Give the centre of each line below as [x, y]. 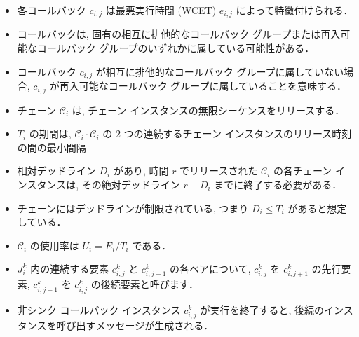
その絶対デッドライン [131, 184]
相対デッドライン [56, 171]
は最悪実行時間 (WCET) [161, 10]
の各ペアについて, [210, 269]
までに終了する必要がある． [278, 184]
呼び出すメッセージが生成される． [135, 325]
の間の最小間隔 [52, 147]
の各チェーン [303, 171]
